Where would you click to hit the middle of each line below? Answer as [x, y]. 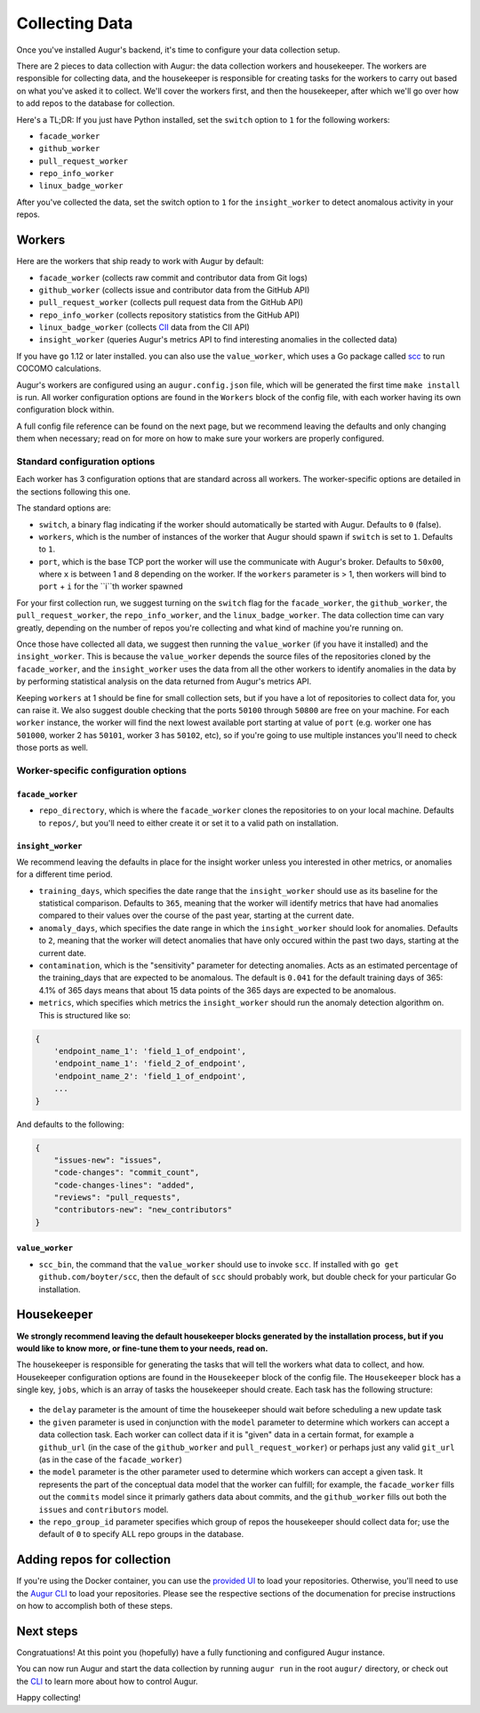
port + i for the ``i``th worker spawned [111, 586]
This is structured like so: [84, 1015]
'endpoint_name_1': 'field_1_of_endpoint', [150, 1051]
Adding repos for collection [94, 1560]
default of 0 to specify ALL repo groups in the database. [141, 1534]
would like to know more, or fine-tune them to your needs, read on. [142, 1348]
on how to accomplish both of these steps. [95, 1606]
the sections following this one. [73, 491]
